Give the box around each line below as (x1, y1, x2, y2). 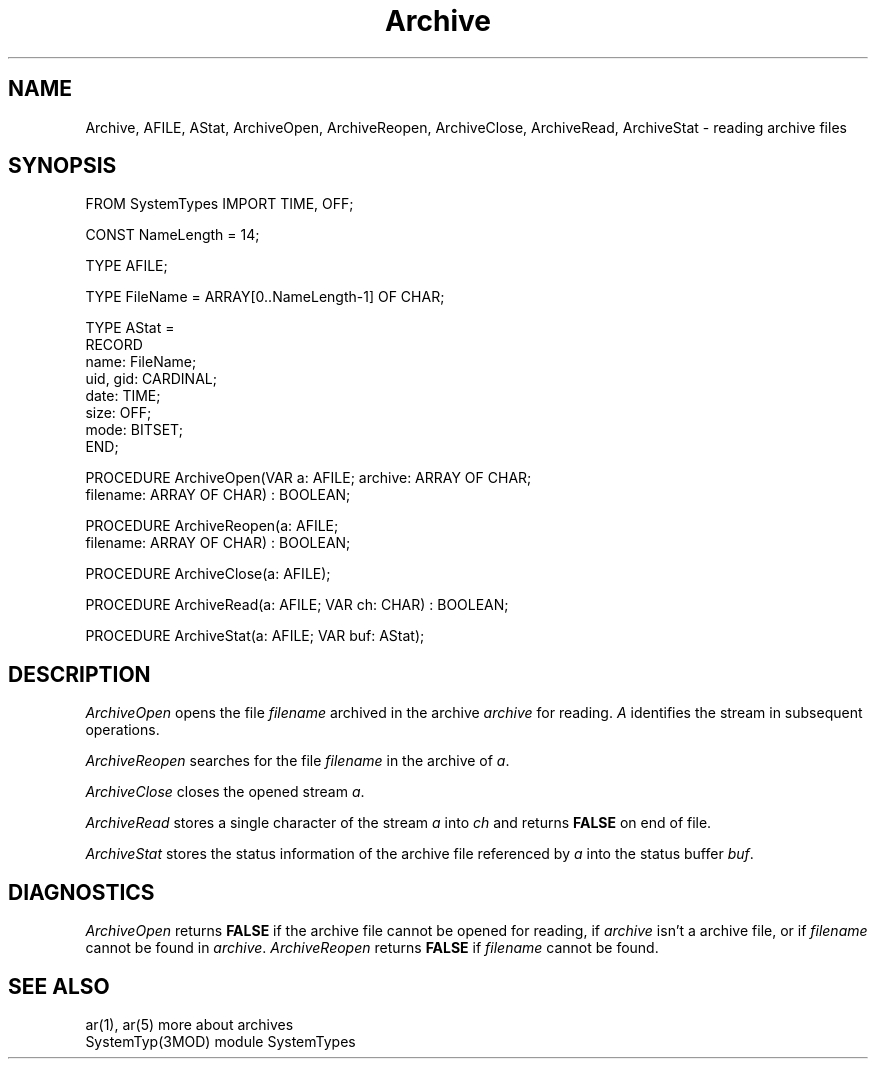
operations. (85, 721, 160, 739)
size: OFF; (85, 404, 152, 422)
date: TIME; (85, 387, 161, 405)
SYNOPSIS (8, 153, 117, 179)
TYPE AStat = (85, 319, 175, 337)
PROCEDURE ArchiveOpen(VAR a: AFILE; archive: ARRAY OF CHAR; (85, 469, 532, 487)
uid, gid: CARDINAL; (85, 370, 217, 388)
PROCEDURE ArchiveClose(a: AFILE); (85, 565, 331, 583)
